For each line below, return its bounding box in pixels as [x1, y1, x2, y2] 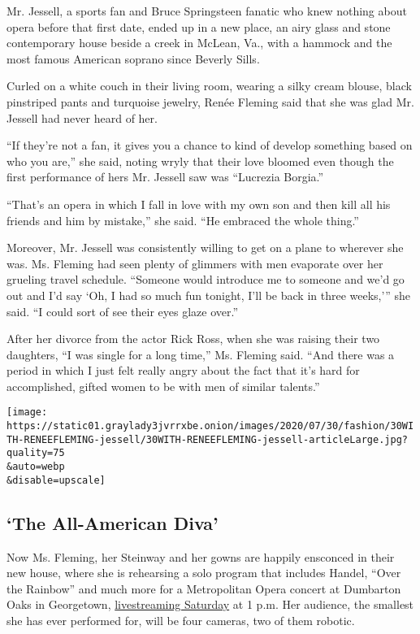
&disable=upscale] [6, 474, 106, 486]
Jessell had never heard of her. [6, 109, 158, 126]
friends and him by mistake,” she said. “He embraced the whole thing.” [6, 211, 359, 228]
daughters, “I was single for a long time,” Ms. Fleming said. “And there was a [6, 345, 395, 363]
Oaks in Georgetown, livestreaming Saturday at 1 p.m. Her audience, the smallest [6, 596, 414, 613]
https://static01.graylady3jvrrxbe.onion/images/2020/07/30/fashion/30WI [6, 420, 414, 432]
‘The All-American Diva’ [6, 510, 219, 535]
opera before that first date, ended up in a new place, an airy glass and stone [6, 18, 391, 35]
